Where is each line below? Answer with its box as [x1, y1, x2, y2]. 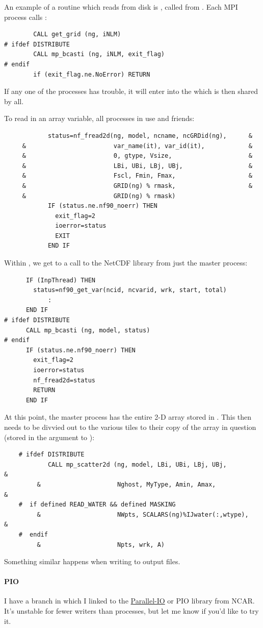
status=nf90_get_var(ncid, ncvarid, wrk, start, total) [33, 286, 227, 294]
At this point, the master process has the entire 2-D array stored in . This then [4, 412, 252, 422]
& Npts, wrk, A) [37, 541, 165, 548]
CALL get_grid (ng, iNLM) [33, 31, 121, 38]
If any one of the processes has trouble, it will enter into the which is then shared [4, 86, 258, 96]
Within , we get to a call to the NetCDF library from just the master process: [4, 257, 248, 268]
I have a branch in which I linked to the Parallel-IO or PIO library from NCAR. [4, 595, 255, 606]
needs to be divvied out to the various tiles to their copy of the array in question [4, 421, 256, 432]
